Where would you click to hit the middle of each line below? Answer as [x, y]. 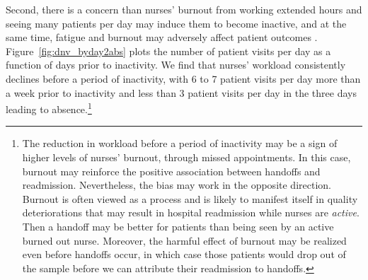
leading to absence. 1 [49, 108]
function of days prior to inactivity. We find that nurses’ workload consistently [176, 65]
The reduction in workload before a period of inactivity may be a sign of [180, 143]
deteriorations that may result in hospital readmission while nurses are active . [191, 212]
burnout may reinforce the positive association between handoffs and [171, 171]
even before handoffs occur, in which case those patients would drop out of [184, 254]
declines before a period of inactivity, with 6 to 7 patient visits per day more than [183, 78]
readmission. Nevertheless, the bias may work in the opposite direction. [177, 185]
